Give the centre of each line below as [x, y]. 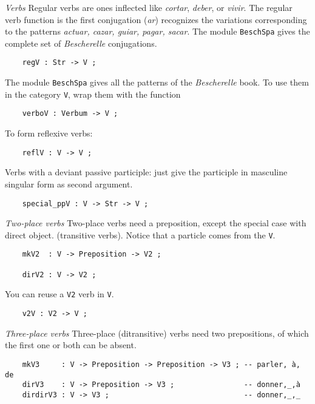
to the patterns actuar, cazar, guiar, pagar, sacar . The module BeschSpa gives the [157, 31]
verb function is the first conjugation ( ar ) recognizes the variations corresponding [156, 19]
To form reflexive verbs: [49, 133]
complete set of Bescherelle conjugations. [81, 43]
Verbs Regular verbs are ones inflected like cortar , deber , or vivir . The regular [149, 7]
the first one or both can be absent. [71, 345]
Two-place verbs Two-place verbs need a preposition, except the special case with [156, 223]
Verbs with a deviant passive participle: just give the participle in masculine [146, 172]
